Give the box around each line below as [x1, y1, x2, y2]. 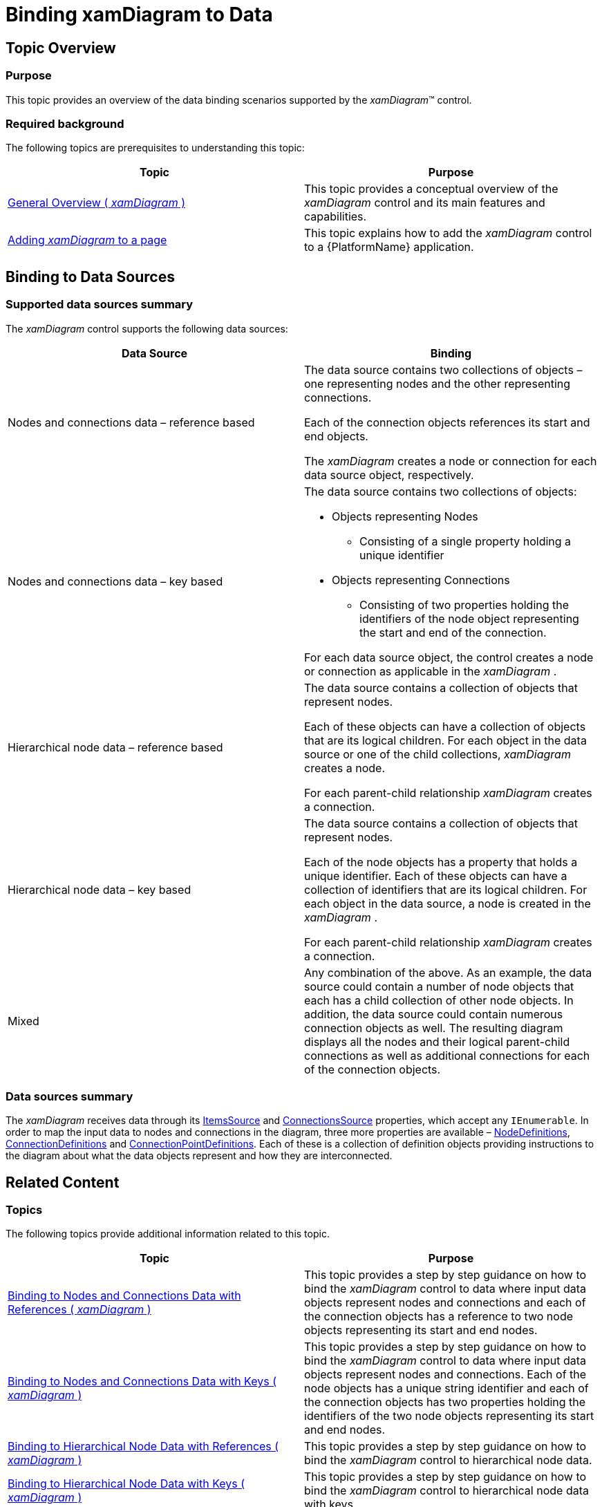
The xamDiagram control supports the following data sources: [6, 322, 288, 335]
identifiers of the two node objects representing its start [304, 1409, 594, 1423]
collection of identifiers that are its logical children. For [304, 882, 587, 897]
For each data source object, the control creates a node [304, 650, 594, 664]
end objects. [304, 429, 368, 443]
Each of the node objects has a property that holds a [304, 854, 578, 869]
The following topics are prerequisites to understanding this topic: [6, 142, 305, 154]
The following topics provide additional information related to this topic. [6, 1228, 330, 1240]
